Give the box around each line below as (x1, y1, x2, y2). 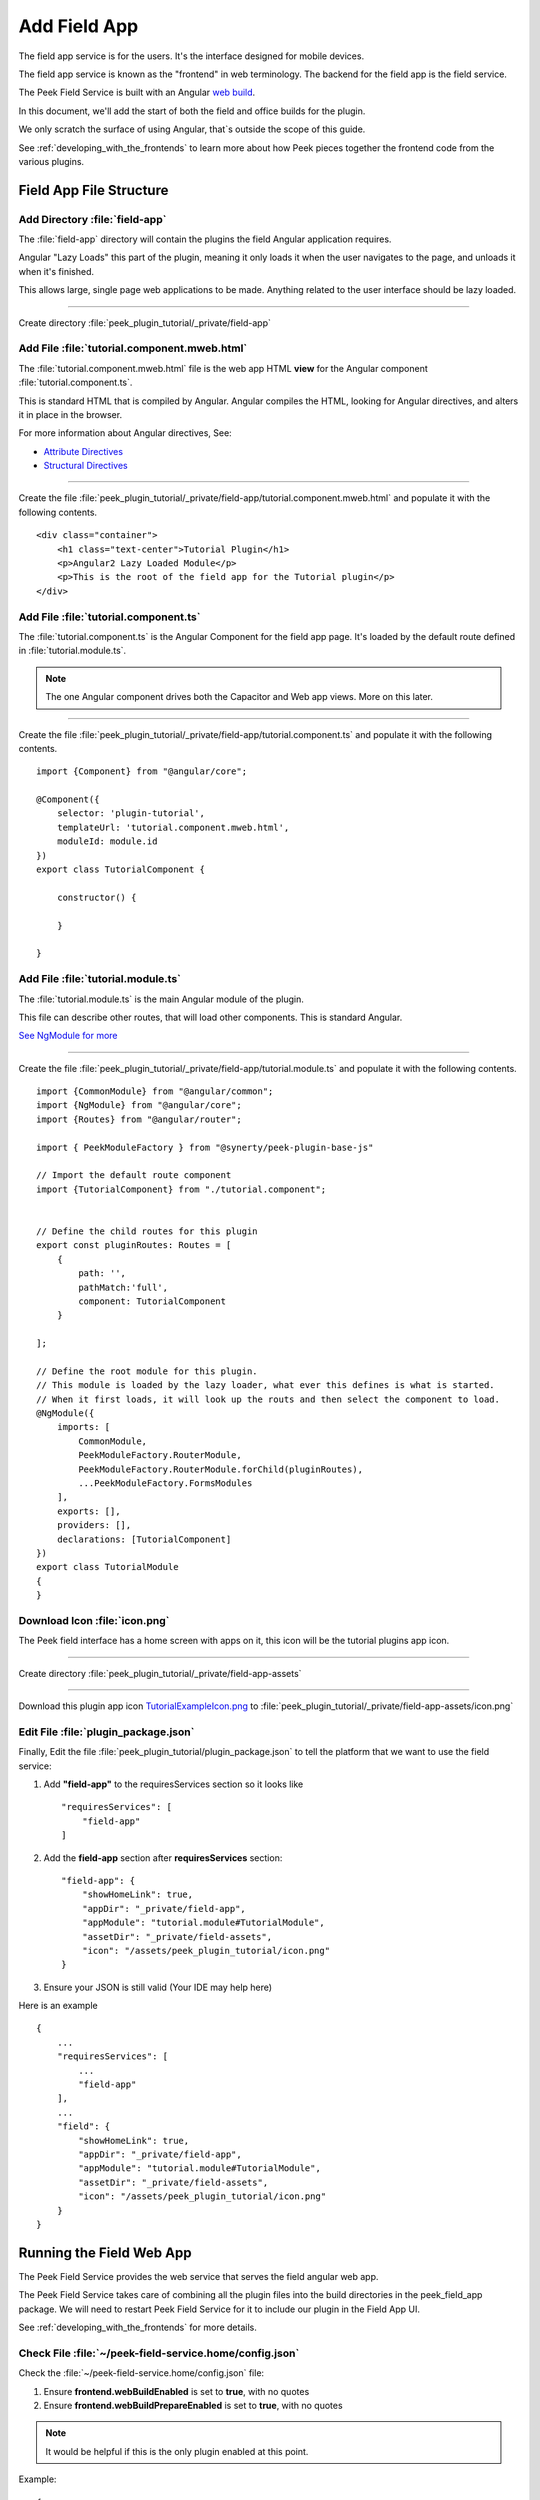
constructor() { (56, 891, 137, 903)
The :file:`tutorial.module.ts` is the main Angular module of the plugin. (18, 993, 304, 1005)
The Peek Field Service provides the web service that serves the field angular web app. (18, 2270, 379, 2282)
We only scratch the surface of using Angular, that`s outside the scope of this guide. (18, 123, 366, 135)
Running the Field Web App (18, 2244, 192, 2261)
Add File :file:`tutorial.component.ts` (18, 610, 201, 624)
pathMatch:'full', (78, 1281, 169, 1293)
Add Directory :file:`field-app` (18, 212, 167, 226)
